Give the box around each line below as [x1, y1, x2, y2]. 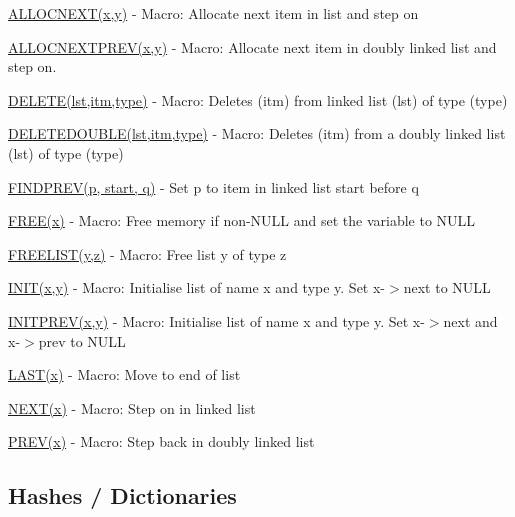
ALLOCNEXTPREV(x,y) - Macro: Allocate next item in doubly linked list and [8, 36, 497, 57]
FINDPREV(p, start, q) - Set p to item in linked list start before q [8, 176, 419, 197]
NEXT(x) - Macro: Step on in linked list [8, 397, 256, 418]
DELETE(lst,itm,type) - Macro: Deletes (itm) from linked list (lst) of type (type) [8, 89, 508, 110]
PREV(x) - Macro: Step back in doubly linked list [8, 431, 315, 452]
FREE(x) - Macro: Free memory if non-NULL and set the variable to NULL [8, 210, 476, 231]
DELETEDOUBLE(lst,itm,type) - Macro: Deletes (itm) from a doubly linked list [8, 123, 506, 144]
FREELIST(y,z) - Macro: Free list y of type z [8, 243, 287, 264]
